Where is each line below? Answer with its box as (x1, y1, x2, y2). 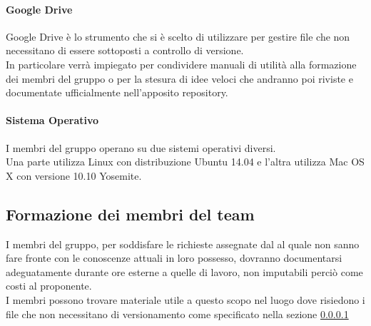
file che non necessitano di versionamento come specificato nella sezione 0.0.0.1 (6, 306, 349, 321)
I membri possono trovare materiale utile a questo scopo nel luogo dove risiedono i (6, 292, 365, 307)
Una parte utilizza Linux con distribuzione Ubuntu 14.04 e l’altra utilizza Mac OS (6, 154, 365, 169)
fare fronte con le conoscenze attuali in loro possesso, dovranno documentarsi (6, 250, 342, 265)
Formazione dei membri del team (6, 203, 255, 225)
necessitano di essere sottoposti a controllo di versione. (6, 43, 244, 58)
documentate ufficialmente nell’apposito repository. (6, 85, 228, 100)
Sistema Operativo (6, 113, 99, 128)
